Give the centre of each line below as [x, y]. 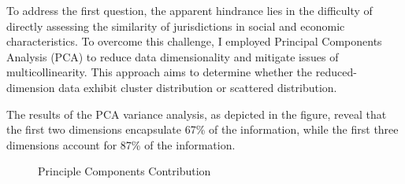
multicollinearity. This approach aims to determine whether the [160, 72]
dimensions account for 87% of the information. [121, 144]
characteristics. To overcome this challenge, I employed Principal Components [194, 41]
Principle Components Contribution [124, 171]
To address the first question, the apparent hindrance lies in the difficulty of [189, 10]
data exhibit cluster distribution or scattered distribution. [198, 87]
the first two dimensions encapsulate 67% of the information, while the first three [202, 129]
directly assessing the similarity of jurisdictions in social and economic [176, 26]
